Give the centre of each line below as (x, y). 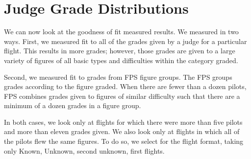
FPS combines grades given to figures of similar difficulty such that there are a (122, 96)
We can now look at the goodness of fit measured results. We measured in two (121, 32)
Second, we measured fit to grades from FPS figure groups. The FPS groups (118, 77)
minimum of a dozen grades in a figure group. (73, 105)
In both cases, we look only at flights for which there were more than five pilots (123, 122)
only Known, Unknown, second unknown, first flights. (84, 150)
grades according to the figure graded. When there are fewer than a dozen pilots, (125, 86)
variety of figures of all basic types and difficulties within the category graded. (121, 60)
